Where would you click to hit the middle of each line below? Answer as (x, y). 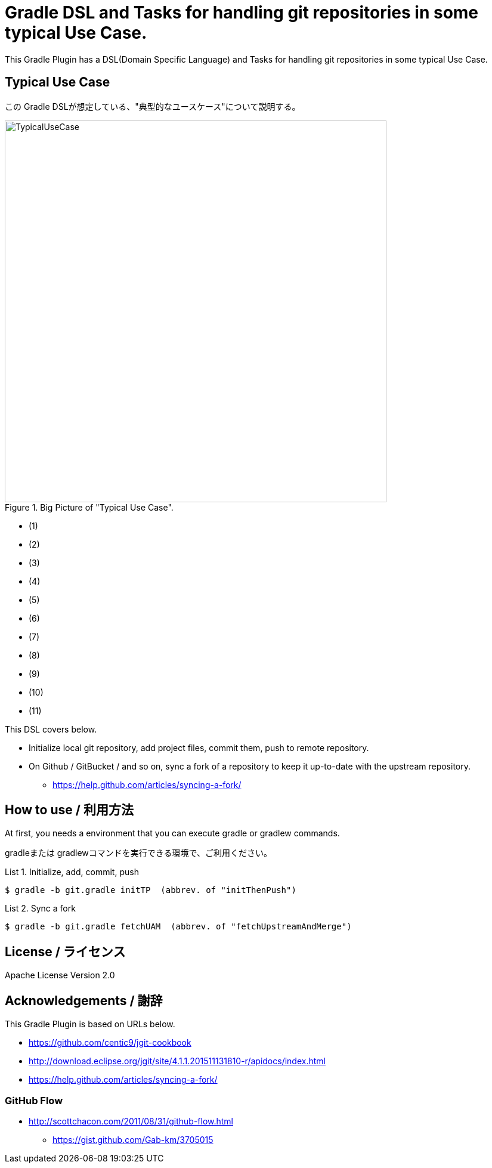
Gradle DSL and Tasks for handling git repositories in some (242, 13)
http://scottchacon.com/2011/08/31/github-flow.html (131, 1121)
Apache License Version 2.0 (60, 975)
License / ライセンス (65, 951)
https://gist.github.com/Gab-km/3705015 (133, 1139)
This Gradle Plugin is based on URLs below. (90, 1024)
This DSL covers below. (51, 729)
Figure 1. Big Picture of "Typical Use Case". (89, 507)
